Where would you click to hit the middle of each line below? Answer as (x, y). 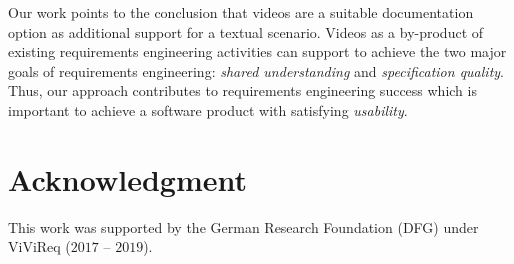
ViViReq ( (39, 246)
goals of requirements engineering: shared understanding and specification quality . (256, 70)
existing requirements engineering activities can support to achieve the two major (257, 51)
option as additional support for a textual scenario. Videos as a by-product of (246, 31)
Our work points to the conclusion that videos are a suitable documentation (241, 12)
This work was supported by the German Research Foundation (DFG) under (243, 226)
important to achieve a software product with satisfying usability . (208, 109)
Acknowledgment (127, 178)
